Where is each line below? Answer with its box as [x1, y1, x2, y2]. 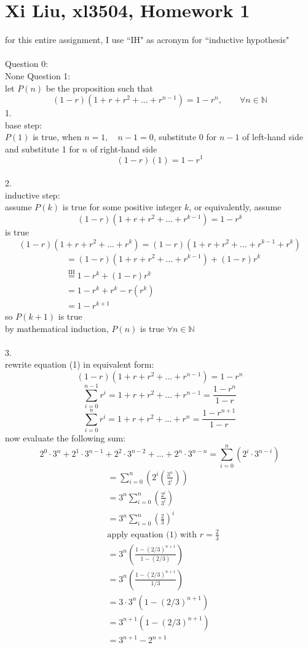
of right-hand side [90, 142, 157, 155]
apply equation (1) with [107, 530, 197, 539]
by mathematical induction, [5, 322, 109, 334]
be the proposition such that [45, 81, 153, 94]
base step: [5, 118, 42, 131]
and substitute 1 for [5, 142, 80, 155]
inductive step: [5, 188, 60, 201]
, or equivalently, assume [189, 200, 282, 213]
